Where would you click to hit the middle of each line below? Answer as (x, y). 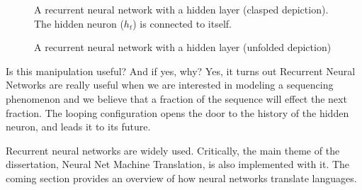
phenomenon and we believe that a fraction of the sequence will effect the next (176, 98)
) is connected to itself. (182, 23)
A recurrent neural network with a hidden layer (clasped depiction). (181, 9)
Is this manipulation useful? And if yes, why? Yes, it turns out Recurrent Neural (181, 71)
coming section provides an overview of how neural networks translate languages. (181, 178)
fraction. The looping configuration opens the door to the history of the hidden (177, 112)
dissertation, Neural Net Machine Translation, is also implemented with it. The (178, 164)
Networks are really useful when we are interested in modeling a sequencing (170, 85)
